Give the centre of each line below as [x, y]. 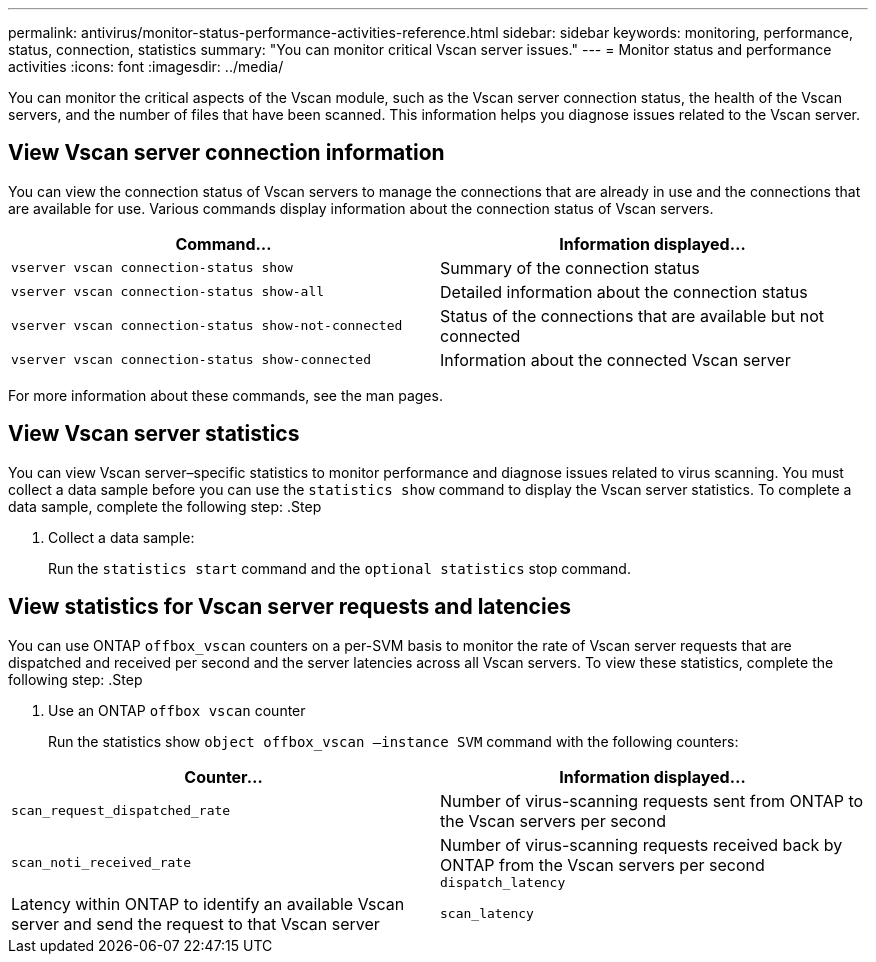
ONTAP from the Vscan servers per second [602, 864]
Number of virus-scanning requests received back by [641, 844]
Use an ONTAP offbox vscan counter [177, 710]
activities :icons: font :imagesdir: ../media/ [146, 66]
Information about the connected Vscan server [615, 359]
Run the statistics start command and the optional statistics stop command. [339, 568]
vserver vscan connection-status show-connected [191, 360]
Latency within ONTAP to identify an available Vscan [208, 903]
